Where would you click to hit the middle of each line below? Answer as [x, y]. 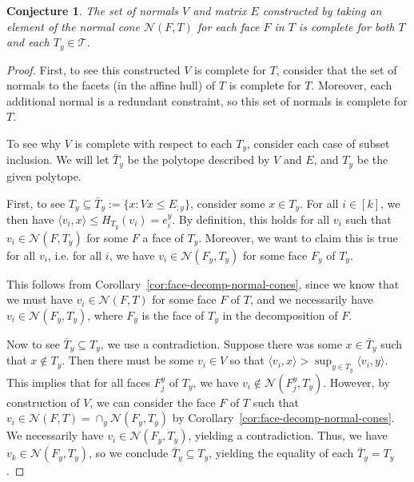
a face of [163, 237]
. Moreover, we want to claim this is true [298, 237]
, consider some [227, 203]
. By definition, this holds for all [251, 219]
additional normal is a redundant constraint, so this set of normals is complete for [207, 100]
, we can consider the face [153, 402]
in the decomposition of [280, 315]
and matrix [220, 10]
